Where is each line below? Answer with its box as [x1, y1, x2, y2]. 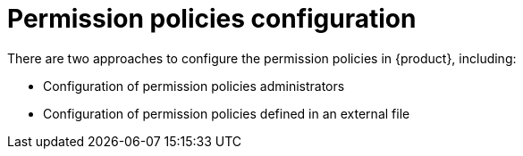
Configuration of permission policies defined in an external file [43, 105, 410, 121]
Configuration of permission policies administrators [43, 78, 345, 94]
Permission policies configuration [7, 4, 417, 34]
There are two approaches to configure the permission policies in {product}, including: [7, 50, 517, 66]
